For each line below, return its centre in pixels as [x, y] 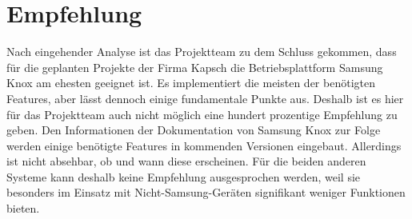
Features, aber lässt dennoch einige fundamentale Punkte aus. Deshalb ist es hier [205, 98]
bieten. [23, 208]
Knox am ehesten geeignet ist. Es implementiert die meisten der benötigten [191, 83]
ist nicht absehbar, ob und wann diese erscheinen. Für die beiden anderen [186, 161]
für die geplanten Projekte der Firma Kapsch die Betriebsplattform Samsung [195, 67]
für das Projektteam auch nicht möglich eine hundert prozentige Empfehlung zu [202, 114]
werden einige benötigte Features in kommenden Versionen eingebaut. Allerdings [204, 145]
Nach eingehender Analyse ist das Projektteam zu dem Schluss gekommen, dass [202, 52]
